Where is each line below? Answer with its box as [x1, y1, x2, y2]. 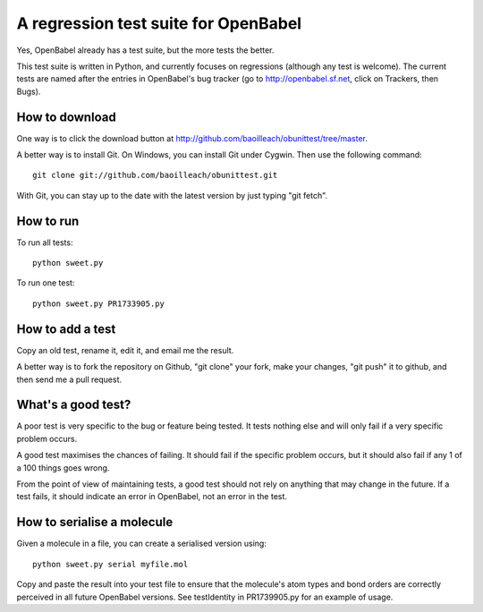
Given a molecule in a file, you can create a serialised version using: [16, 538, 267, 549]
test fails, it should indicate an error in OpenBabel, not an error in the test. [16, 491, 288, 502]
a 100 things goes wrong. [16, 462, 110, 473]
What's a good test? [16, 397, 131, 412]
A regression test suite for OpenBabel [16, 13, 302, 33]
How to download [16, 109, 116, 124]
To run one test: [16, 277, 75, 288]
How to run [16, 213, 80, 228]
